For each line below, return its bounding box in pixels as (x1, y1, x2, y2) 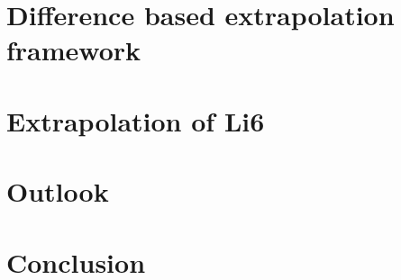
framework (6, 32, 141, 68)
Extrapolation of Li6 (6, 102, 265, 139)
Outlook (6, 173, 109, 210)
